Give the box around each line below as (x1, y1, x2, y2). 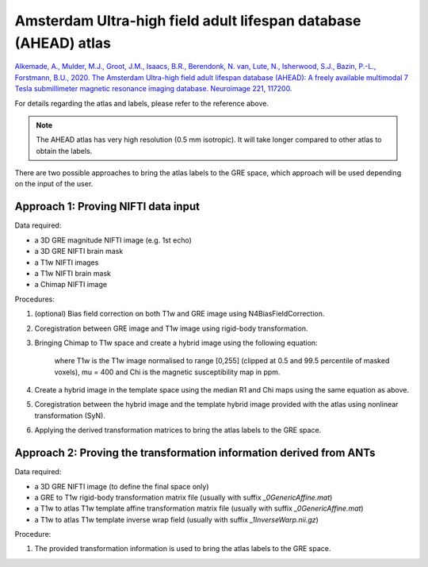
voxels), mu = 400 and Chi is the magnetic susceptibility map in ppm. (54, 367, 281, 377)
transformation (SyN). (34, 411, 106, 420)
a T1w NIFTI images (34, 258, 99, 267)
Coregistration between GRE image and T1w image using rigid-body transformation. (34, 324, 308, 333)
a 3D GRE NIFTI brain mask (34, 247, 124, 256)
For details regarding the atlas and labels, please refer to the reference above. (14, 98, 269, 108)
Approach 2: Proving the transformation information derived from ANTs (14, 446, 376, 460)
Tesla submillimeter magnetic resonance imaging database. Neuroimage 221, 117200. (14, 84, 292, 94)
